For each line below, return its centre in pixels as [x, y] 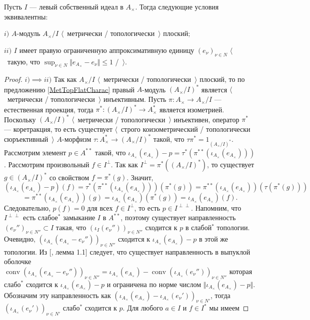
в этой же [213, 238]
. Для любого [143, 308]
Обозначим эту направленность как [57, 295]
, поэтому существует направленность [178, 217]
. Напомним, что [216, 207]
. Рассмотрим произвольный [47, 164]
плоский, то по [222, 79]
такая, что [71, 227]
